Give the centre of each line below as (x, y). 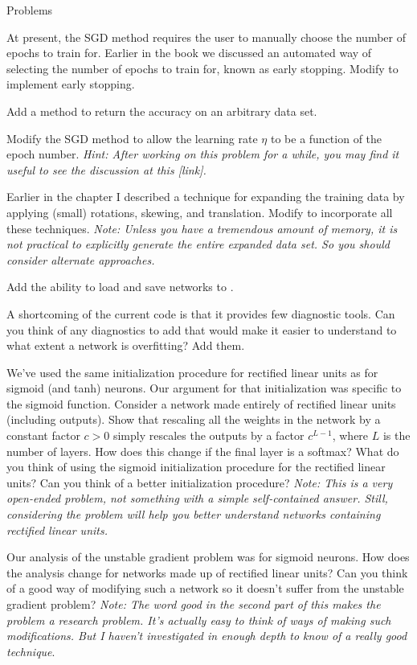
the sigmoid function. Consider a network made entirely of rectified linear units (201, 403)
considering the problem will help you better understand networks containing (194, 514)
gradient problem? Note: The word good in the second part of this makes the (194, 604)
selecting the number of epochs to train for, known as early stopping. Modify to (202, 68)
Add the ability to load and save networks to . (120, 287)
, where (350, 435)
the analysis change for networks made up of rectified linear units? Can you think (207, 572)
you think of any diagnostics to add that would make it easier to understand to (202, 329)
